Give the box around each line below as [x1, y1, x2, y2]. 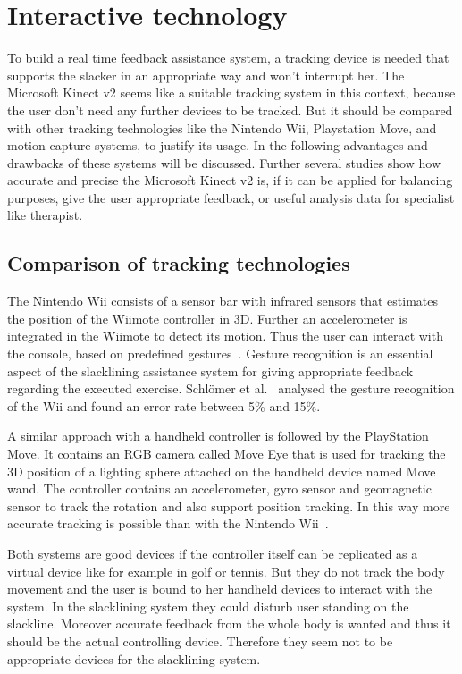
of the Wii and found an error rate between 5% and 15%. [7, 396, 321, 415]
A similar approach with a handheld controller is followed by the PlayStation [7, 426, 429, 445]
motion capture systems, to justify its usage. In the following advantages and [7, 136, 428, 155]
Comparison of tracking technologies [7, 249, 350, 277]
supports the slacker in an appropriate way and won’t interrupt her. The [7, 65, 405, 84]
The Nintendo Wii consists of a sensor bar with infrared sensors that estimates [7, 291, 438, 310]
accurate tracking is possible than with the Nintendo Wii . [7, 514, 329, 533]
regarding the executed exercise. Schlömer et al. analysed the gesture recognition [7, 379, 455, 398]
